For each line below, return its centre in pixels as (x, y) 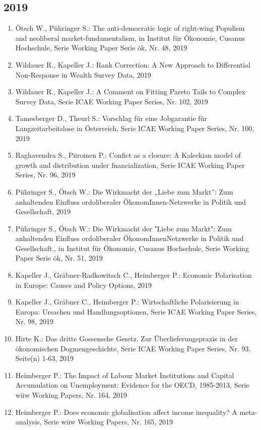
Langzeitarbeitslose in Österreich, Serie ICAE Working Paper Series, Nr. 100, (135, 128)
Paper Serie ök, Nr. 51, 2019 (59, 258)
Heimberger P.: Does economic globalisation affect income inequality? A (126, 412)
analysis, (28, 422)
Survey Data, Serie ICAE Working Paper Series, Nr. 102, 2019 (112, 101)
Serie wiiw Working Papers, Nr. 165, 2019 (108, 422)
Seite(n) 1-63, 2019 (44, 358)
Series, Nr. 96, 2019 (45, 175)
